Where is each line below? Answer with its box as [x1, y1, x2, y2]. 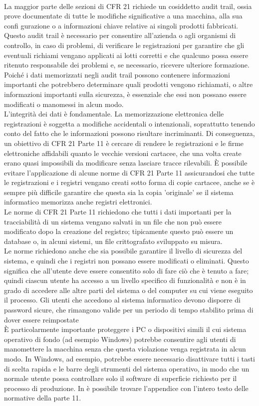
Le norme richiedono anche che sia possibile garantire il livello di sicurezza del [4, 245, 243, 256]
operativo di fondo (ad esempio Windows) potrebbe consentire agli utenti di [4, 333, 236, 344]
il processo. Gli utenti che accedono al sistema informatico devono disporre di [4, 294, 241, 305]
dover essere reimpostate [4, 314, 79, 324]
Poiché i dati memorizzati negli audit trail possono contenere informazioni [4, 69, 230, 79]
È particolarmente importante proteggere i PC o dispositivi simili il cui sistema [4, 324, 247, 334]
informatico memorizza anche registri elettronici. [4, 196, 152, 207]
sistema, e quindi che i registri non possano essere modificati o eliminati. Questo [4, 255, 249, 266]
